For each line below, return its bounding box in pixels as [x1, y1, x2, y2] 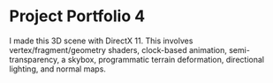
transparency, [9, 54, 60, 64]
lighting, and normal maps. [9, 64, 106, 74]
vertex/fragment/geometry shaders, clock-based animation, [9, 44, 228, 55]
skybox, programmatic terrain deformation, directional [67, 54, 265, 64]
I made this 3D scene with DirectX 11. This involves [9, 35, 193, 46]
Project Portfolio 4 [9, 6, 146, 26]
